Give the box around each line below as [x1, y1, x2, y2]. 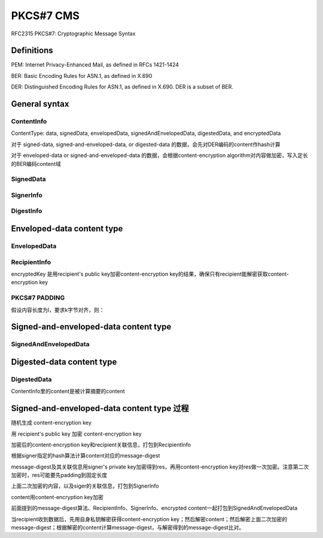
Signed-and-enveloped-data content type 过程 [11, 403, 189, 413]
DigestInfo [11, 207, 42, 215]
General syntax [11, 99, 69, 109]
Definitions [11, 46, 53, 56]
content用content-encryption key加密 [11, 493, 104, 500]
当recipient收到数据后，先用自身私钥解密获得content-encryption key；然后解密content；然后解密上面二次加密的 [11, 515, 288, 522]
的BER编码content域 [11, 160, 61, 167]
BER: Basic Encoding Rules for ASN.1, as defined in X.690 [11, 72, 153, 79]
